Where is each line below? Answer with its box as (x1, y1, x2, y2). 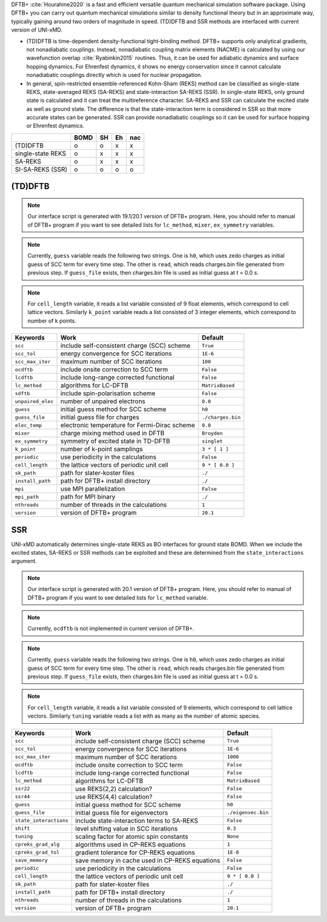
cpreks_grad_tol (15, 849, 60, 856)
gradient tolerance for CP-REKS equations (75, 848, 195, 857)
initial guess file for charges (60, 413, 139, 421)
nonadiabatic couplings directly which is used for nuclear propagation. (26, 72, 203, 79)
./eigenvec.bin (226, 809, 269, 816)
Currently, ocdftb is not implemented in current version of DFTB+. (27, 625, 194, 632)
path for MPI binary (60, 493, 116, 501)
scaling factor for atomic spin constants (75, 832, 189, 841)
